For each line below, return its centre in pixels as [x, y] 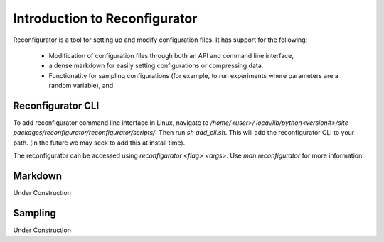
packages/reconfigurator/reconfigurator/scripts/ [84, 133]
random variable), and [81, 86]
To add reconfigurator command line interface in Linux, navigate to [111, 123]
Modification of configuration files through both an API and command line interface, [171, 55]
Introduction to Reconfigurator [105, 18]
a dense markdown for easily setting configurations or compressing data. [156, 66]
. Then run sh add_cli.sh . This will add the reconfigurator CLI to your [255, 133]
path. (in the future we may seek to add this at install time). [99, 143]
